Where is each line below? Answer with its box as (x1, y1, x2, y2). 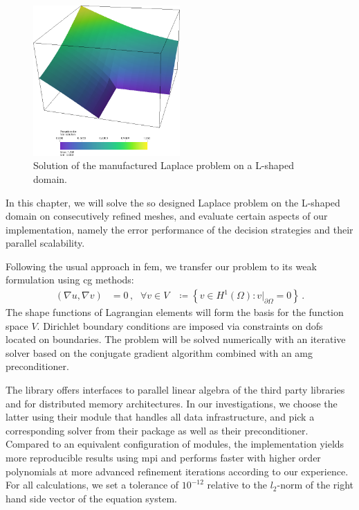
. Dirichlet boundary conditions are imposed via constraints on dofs (37, 318, 323, 333)
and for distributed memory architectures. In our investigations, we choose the (6, 396, 338, 410)
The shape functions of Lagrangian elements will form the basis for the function (6, 305, 344, 319)
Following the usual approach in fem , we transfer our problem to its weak (6, 258, 317, 273)
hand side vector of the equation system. (6, 491, 177, 505)
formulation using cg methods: (6, 272, 134, 287)
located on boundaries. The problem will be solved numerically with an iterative (6, 332, 346, 346)
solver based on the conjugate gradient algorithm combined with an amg (6, 345, 313, 360)
